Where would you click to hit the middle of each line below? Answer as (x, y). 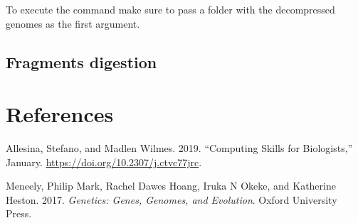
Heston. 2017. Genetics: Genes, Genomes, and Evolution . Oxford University (172, 199)
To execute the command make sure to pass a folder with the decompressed (170, 9)
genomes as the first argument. (73, 23)
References (60, 114)
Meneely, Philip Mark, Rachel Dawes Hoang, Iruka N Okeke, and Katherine (171, 186)
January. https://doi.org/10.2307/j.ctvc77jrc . (104, 162)
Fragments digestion (81, 61)
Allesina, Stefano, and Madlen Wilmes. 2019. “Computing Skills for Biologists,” (179, 148)
